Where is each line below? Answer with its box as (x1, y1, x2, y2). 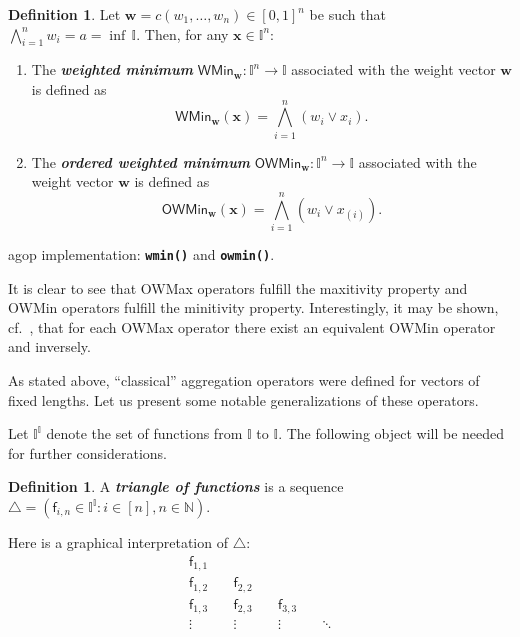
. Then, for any (136, 23, 229, 44)
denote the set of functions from (46, 423, 243, 444)
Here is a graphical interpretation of (8, 532, 228, 553)
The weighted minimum (31, 59, 193, 80)
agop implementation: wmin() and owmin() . (8, 244, 275, 265)
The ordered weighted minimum (31, 151, 251, 172)
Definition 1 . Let (8, 4, 121, 24)
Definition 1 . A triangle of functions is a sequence (8, 476, 344, 497)
